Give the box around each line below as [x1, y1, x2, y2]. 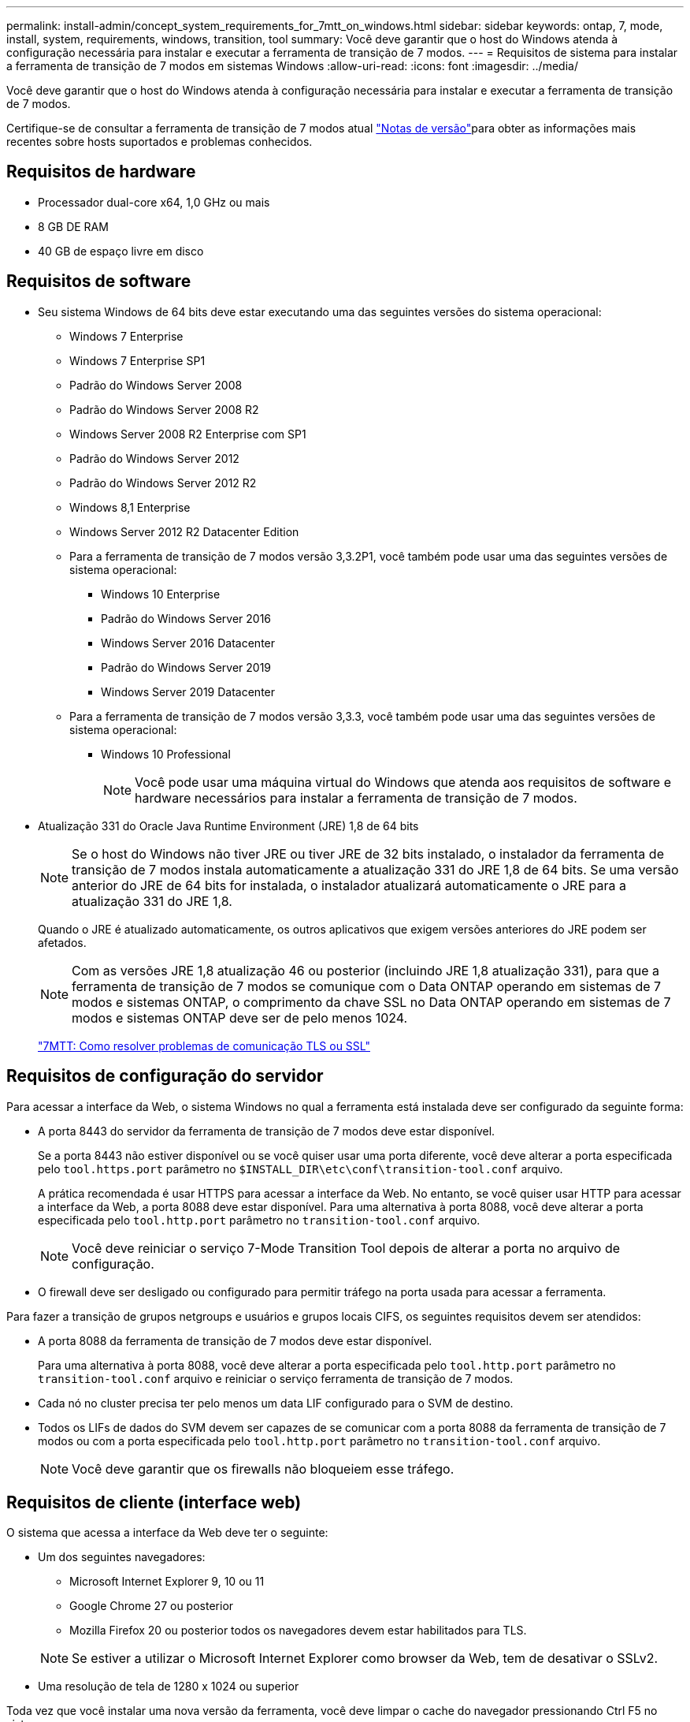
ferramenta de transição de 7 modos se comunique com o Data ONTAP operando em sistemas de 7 [72, 978, 662, 994]
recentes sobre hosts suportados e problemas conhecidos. [6, 135, 313, 148]
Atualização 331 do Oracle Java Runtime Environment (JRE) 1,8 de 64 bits [38, 818, 419, 833]
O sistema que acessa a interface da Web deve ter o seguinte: [6, 1526, 328, 1540]
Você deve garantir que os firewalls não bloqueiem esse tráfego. [72, 1460, 454, 1477]
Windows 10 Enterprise [101, 587, 221, 601]
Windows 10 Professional [101, 747, 231, 761]
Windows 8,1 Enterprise [69, 500, 191, 514]
